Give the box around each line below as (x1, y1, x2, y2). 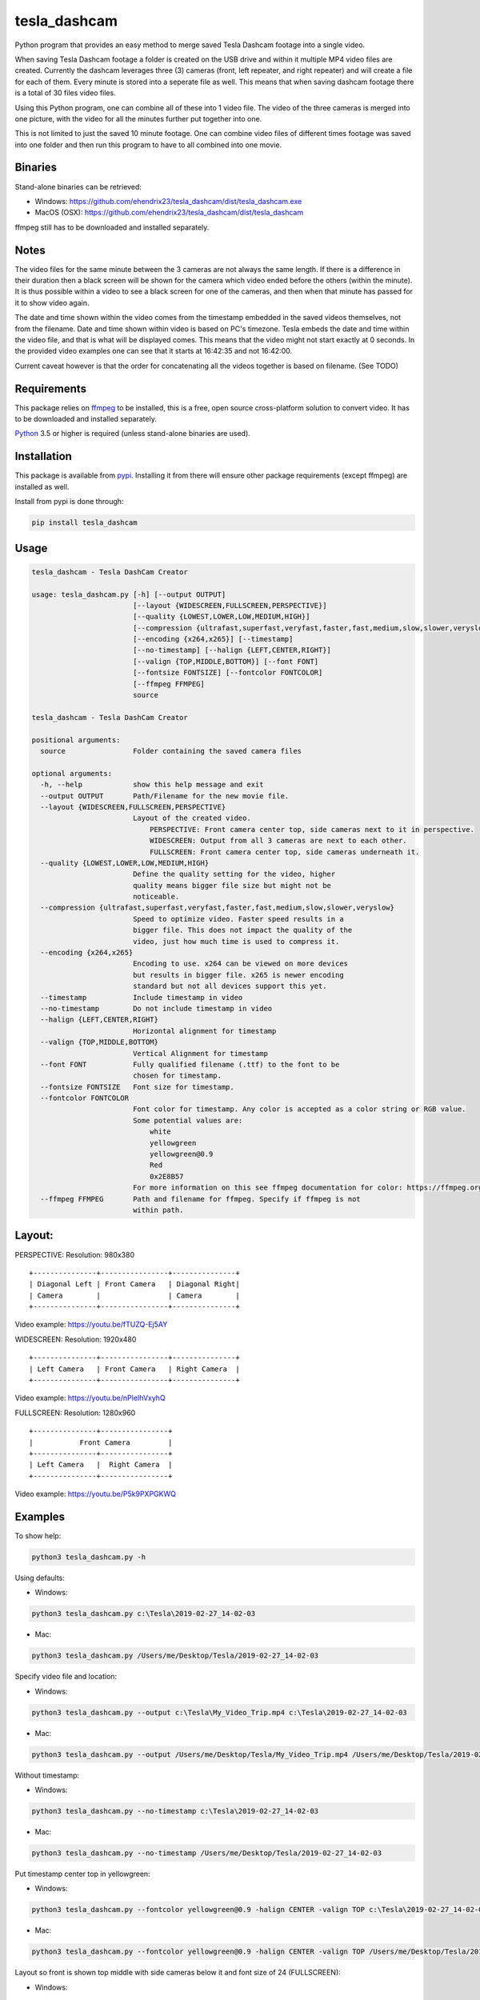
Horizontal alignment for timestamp (132, 1026, 277, 1035)
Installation (14, 450, 72, 463)
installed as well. (14, 482, 70, 491)
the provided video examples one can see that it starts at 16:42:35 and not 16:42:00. (14, 346, 292, 356)
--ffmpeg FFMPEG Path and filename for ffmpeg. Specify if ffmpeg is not (40, 1194, 362, 1203)
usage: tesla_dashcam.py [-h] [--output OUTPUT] (31, 590, 226, 599)
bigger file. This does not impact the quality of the (132, 926, 353, 935)
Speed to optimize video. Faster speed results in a (132, 914, 344, 923)
